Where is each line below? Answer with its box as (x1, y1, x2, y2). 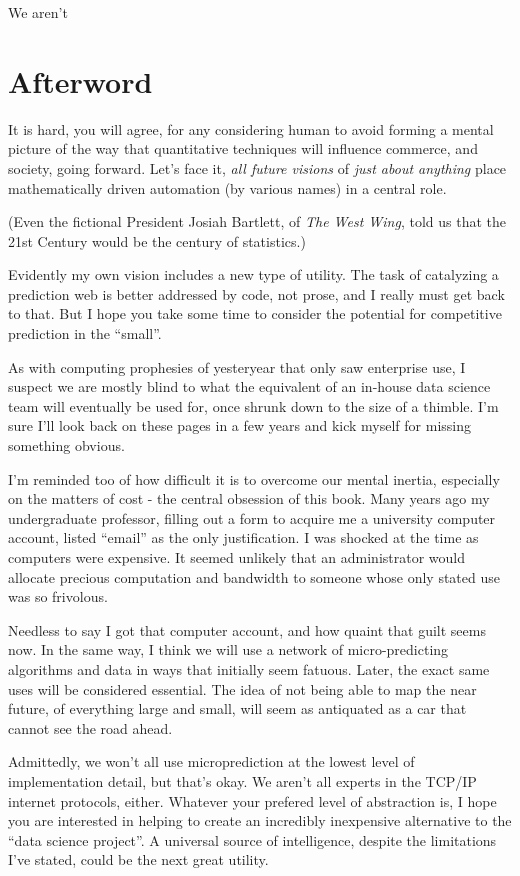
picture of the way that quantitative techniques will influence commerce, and (8, 138, 478, 159)
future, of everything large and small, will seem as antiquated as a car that (8, 698, 467, 719)
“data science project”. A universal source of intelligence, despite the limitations (8, 829, 497, 850)
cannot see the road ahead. (8, 717, 173, 738)
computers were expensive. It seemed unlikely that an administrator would (8, 547, 466, 567)
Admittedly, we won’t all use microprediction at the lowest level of (8, 751, 415, 772)
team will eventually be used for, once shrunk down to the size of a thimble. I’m (8, 395, 499, 416)
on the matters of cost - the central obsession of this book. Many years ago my (8, 488, 490, 509)
